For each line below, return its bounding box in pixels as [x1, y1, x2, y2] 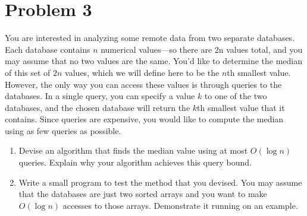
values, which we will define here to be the [65, 66, 220, 78]
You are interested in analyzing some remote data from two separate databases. [5, 31, 295, 44]
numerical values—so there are [101, 43, 212, 55]
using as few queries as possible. [5, 124, 121, 136]
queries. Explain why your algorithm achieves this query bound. [18, 156, 252, 169]
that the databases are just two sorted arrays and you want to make [18, 188, 267, 200]
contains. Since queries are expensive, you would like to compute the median [5, 113, 284, 125]
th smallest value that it [197, 101, 285, 113]
